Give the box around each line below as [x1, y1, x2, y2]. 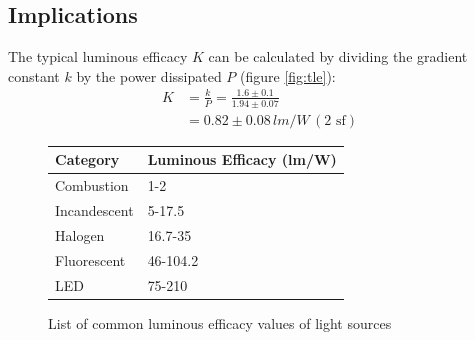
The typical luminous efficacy [8, 46, 188, 67]
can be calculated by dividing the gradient [208, 46, 468, 67]
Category [55, 149, 120, 170]
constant [8, 65, 60, 86]
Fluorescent [55, 249, 126, 270]
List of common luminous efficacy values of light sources [48, 312, 392, 333]
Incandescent [55, 199, 134, 220]
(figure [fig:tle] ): [240, 65, 336, 86]
